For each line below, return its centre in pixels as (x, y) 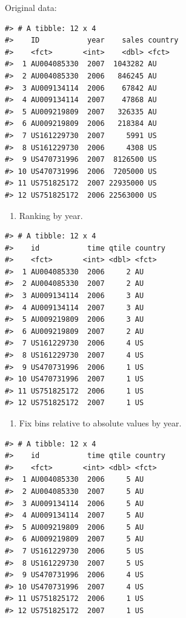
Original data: (31, 7)
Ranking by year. (51, 215)
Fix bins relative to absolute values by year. (100, 423)
